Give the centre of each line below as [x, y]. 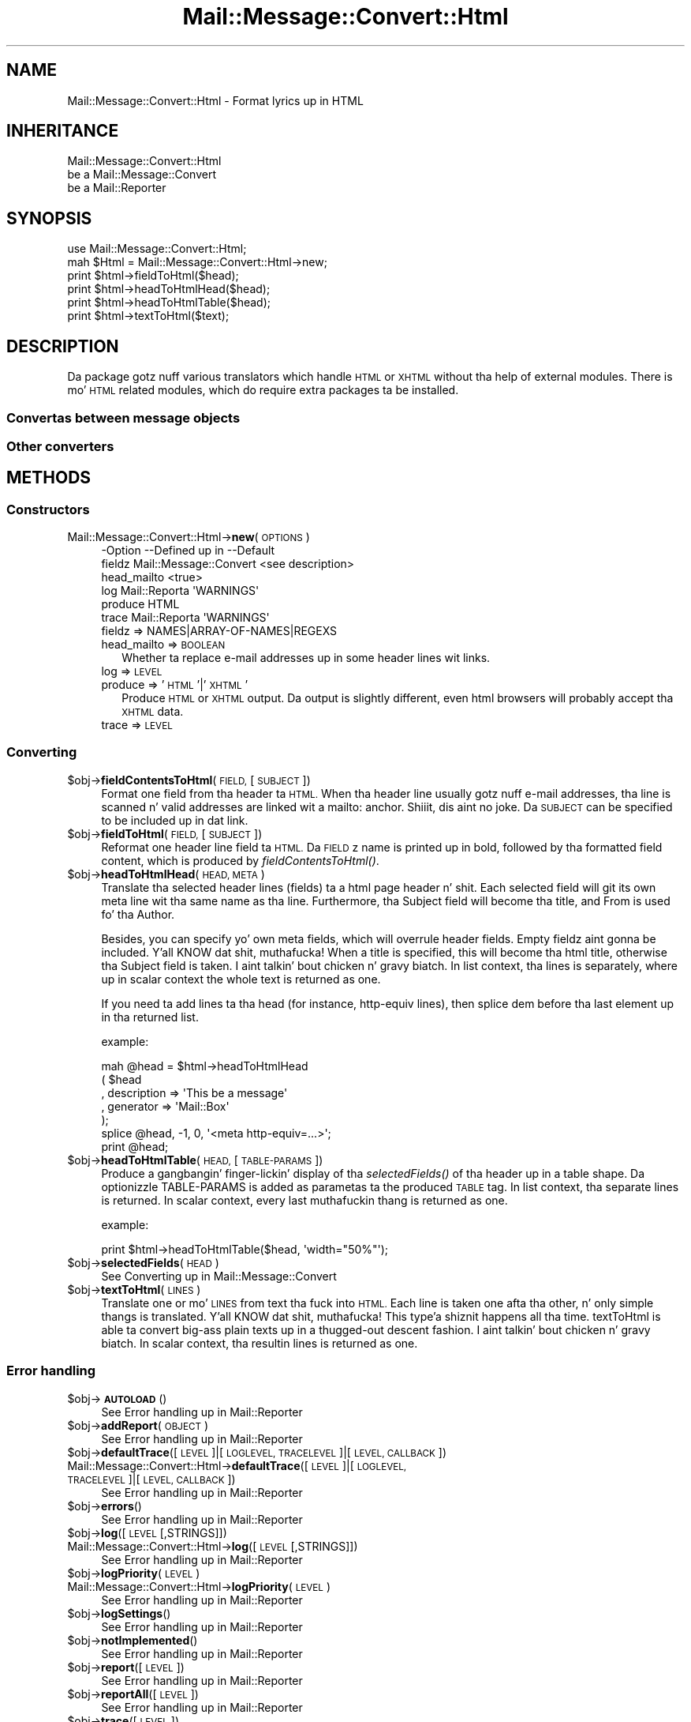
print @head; [135, 1146]
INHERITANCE [63, 131]
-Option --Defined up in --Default [188, 551]
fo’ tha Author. [138, 914]
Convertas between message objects [123, 417]
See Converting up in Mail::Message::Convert [219, 1276]
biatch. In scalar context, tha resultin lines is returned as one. [260, 1343]
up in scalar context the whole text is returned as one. [241, 979]
